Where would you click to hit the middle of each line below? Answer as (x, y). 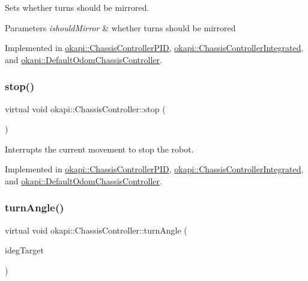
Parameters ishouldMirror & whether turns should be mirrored (120, 27)
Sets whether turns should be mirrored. (77, 7)
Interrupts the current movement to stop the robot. (99, 149)
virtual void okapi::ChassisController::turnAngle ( (96, 230)
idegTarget (24, 250)
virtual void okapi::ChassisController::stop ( (85, 108)
